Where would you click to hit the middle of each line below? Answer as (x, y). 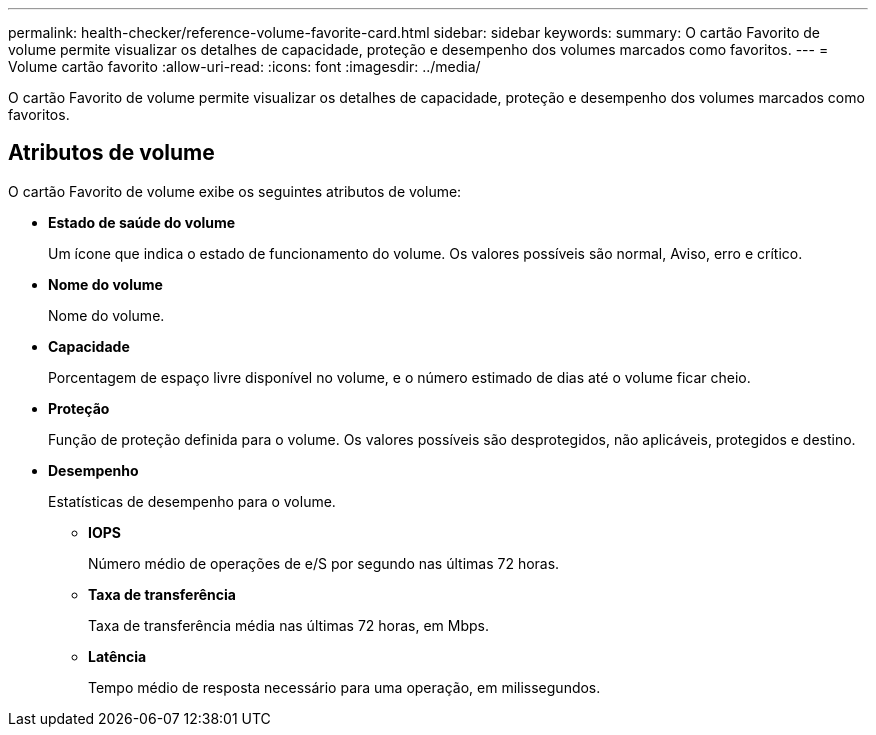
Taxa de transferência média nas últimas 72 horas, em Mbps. (289, 625)
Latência (117, 656)
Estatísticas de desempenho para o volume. (192, 501)
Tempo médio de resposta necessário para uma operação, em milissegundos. (344, 687)
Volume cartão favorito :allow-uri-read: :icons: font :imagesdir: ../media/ (244, 66)
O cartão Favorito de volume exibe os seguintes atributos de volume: (235, 191)
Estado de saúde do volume (142, 222)
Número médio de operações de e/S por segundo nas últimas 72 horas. (324, 563)
